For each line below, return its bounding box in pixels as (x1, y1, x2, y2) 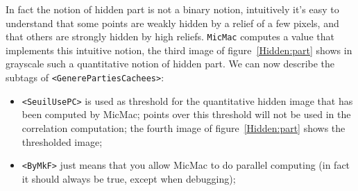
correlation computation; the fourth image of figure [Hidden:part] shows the (22, 120, 346, 135)
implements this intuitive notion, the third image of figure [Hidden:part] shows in (6, 42, 352, 57)
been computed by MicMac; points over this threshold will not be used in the (22, 107, 351, 122)
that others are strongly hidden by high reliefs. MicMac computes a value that (6, 29, 334, 44)
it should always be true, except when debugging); (22, 171, 236, 185)
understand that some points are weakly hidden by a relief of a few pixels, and (6, 15, 339, 30)
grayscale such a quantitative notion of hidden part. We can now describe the (6, 56, 335, 71)
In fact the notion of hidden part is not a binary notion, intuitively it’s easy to (6, 2, 339, 16)
